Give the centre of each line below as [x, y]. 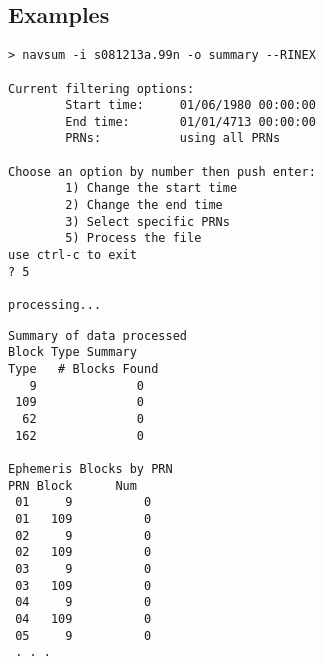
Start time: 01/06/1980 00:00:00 [190, 105]
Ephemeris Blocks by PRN [90, 468]
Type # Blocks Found [83, 369]
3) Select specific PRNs [147, 221]
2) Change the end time [144, 205]
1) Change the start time [151, 188]
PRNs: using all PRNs [173, 138]
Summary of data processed [97, 335]
